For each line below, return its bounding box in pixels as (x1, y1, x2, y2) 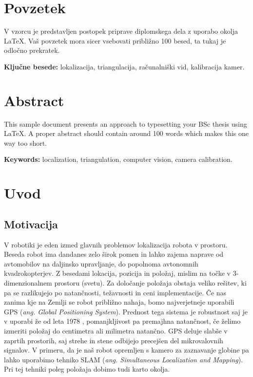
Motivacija (4, 216, 58, 231)
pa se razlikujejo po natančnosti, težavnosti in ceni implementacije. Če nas (4, 287, 227, 297)
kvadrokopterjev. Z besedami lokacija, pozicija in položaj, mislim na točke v (4, 268, 231, 278)
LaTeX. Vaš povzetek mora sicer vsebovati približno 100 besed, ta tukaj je (4, 35, 226, 45)
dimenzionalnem (4, 277, 52, 288)
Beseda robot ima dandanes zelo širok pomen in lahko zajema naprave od (4, 249, 224, 259)
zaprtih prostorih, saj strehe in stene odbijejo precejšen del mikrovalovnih (4, 335, 223, 345)
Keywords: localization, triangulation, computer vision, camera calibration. (4, 154, 233, 164)
